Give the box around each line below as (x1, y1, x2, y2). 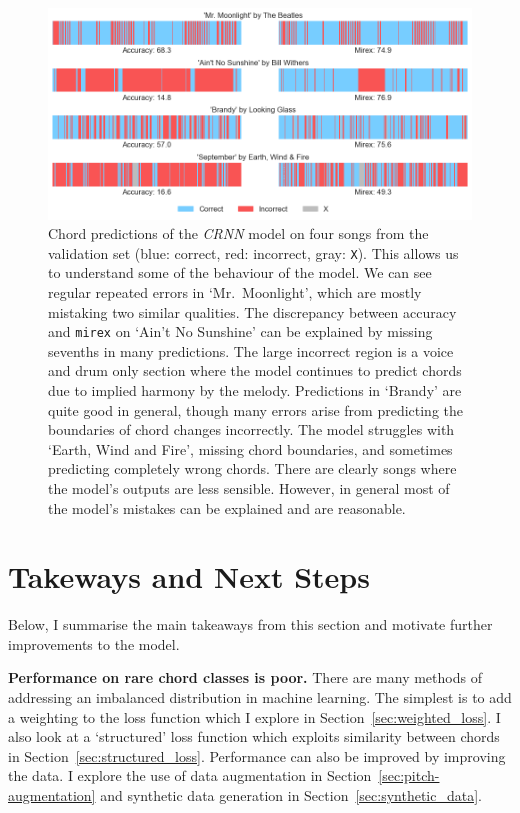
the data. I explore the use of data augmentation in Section (8, 765, 372, 786)
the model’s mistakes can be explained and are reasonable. (48, 497, 406, 518)
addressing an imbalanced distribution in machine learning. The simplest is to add (8, 687, 512, 708)
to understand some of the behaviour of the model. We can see (48, 262, 432, 283)
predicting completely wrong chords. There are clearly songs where (48, 458, 457, 479)
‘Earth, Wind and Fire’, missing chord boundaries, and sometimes (48, 438, 453, 459)
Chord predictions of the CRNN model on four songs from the (48, 223, 429, 244)
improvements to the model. (8, 633, 180, 654)
